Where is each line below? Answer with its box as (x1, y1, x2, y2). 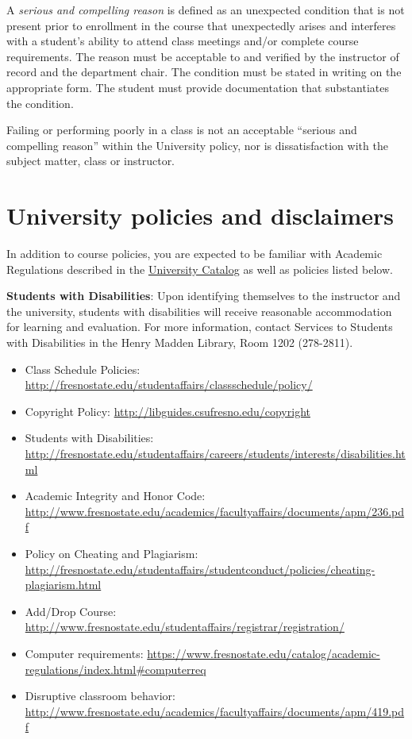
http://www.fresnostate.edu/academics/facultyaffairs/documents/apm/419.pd (25, 702, 405, 719)
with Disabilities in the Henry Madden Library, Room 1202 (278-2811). (6, 334, 353, 351)
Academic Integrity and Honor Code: (25, 487, 206, 504)
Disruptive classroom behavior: (25, 687, 175, 704)
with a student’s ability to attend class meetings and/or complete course (6, 33, 359, 49)
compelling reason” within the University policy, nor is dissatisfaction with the (6, 137, 388, 153)
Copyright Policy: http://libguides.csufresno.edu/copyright (25, 402, 310, 419)
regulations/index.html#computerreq (25, 660, 206, 677)
